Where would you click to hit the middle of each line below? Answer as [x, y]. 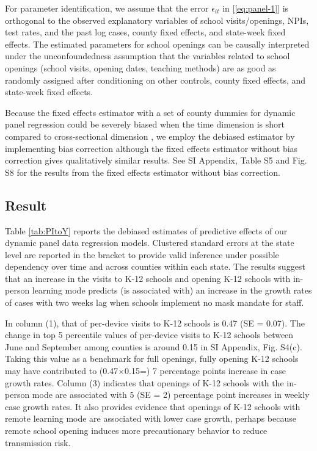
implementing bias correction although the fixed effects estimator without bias [151, 148]
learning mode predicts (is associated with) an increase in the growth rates [172, 290]
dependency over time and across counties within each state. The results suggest [155, 266]
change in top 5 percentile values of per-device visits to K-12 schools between [149, 335]
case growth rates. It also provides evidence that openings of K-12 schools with [153, 406]
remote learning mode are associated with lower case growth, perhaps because [151, 418]
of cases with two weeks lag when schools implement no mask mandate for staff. [155, 302]
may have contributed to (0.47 [62, 371]
